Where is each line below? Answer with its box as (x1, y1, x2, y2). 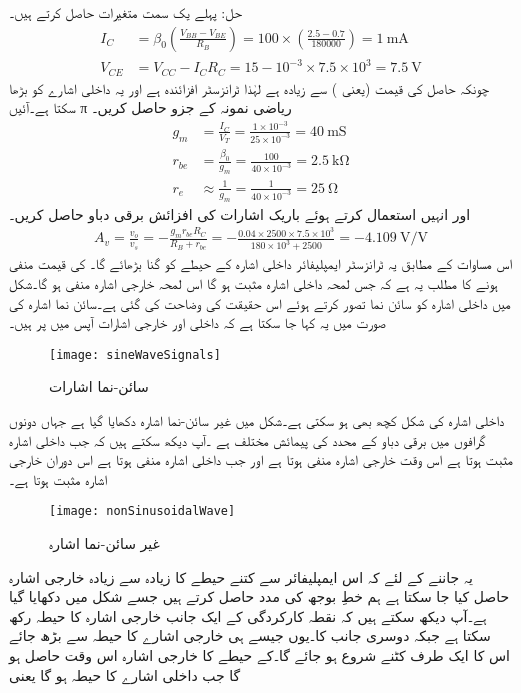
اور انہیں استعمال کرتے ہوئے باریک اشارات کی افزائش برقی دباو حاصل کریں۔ (9, 203, 471, 224)
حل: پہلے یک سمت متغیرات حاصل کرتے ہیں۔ (9, 2, 243, 22)
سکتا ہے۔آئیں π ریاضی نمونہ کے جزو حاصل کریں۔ (9, 97, 292, 118)
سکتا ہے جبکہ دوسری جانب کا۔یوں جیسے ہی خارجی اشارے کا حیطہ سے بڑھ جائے (9, 625, 491, 646)
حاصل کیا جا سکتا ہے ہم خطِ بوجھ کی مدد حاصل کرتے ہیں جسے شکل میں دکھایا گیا (9, 586, 510, 607)
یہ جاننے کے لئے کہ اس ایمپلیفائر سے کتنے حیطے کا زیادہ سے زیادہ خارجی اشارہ (9, 566, 473, 587)
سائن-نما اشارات (49, 376, 149, 397)
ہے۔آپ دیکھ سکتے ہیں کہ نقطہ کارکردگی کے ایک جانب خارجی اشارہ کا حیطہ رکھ (9, 605, 487, 626)
